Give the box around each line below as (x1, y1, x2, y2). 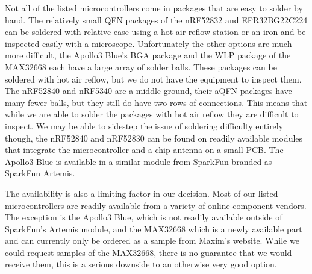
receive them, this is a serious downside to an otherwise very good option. (5, 258, 277, 270)
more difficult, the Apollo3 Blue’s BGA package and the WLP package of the (5, 49, 291, 61)
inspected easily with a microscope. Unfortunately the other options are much (5, 37, 292, 49)
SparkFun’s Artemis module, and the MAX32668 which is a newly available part (5, 222, 302, 235)
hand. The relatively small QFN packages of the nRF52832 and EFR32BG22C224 (5, 13, 308, 26)
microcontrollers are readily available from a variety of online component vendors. (5, 199, 307, 211)
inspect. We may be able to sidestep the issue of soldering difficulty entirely (5, 119, 284, 132)
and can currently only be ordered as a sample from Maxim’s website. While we (5, 234, 299, 247)
